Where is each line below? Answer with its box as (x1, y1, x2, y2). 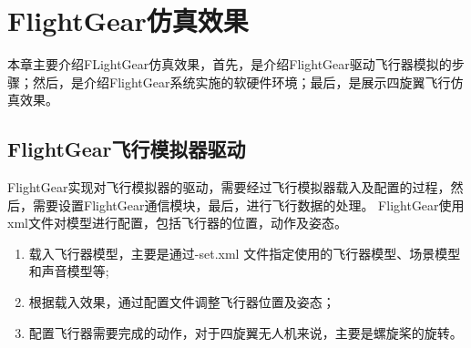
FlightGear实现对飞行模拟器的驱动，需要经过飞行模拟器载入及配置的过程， (7, 178, 451, 197)
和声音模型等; (28, 261, 109, 281)
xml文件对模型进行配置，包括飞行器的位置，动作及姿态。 (7, 213, 347, 232)
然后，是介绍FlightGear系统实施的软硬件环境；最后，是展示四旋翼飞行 (32, 72, 451, 91)
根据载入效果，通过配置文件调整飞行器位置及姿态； (28, 292, 335, 312)
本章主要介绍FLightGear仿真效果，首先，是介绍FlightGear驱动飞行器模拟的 (7, 55, 452, 74)
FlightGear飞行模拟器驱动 (7, 135, 246, 163)
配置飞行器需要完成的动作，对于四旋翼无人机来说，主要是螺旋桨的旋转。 (28, 322, 463, 342)
